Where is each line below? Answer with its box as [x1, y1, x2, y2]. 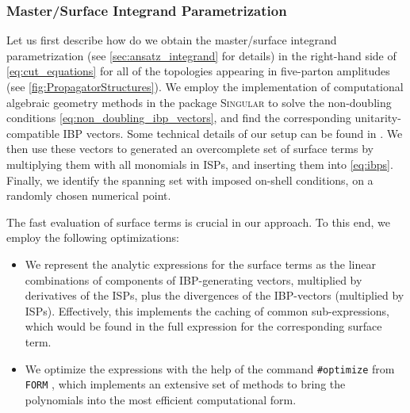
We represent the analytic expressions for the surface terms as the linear [25, 255, 376, 272]
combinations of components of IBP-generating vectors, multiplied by [25, 271, 362, 288]
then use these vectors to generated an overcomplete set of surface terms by [6, 140, 374, 157]
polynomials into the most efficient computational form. [25, 391, 297, 407]
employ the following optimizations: [6, 229, 179, 246]
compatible [6, 124, 59, 141]
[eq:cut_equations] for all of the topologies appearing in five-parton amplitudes [6, 63, 390, 79]
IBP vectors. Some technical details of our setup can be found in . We [63, 124, 403, 141]
